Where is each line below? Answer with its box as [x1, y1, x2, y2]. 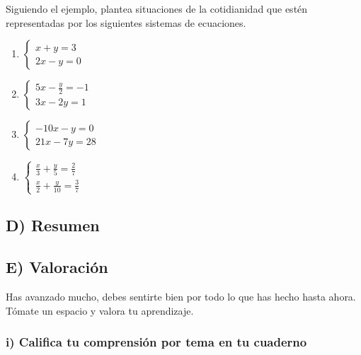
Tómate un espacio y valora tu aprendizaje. [6, 303, 194, 318]
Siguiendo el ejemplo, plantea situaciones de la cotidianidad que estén [6, 1, 308, 16]
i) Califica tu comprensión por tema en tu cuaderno [6, 333, 307, 351]
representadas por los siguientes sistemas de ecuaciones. [6, 15, 246, 30]
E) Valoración [6, 256, 108, 278]
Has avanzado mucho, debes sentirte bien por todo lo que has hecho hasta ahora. [6, 289, 356, 303]
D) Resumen [6, 214, 100, 236]
